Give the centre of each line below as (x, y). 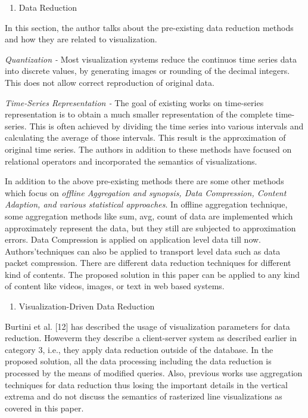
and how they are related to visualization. (81, 39)
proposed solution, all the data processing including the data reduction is (138, 361)
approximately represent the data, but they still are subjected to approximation (150, 227)
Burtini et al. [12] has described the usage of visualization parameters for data (147, 326)
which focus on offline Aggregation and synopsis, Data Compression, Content (146, 192)
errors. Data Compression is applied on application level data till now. (133, 239)
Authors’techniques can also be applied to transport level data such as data (143, 251)
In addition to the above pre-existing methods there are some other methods (144, 181)
